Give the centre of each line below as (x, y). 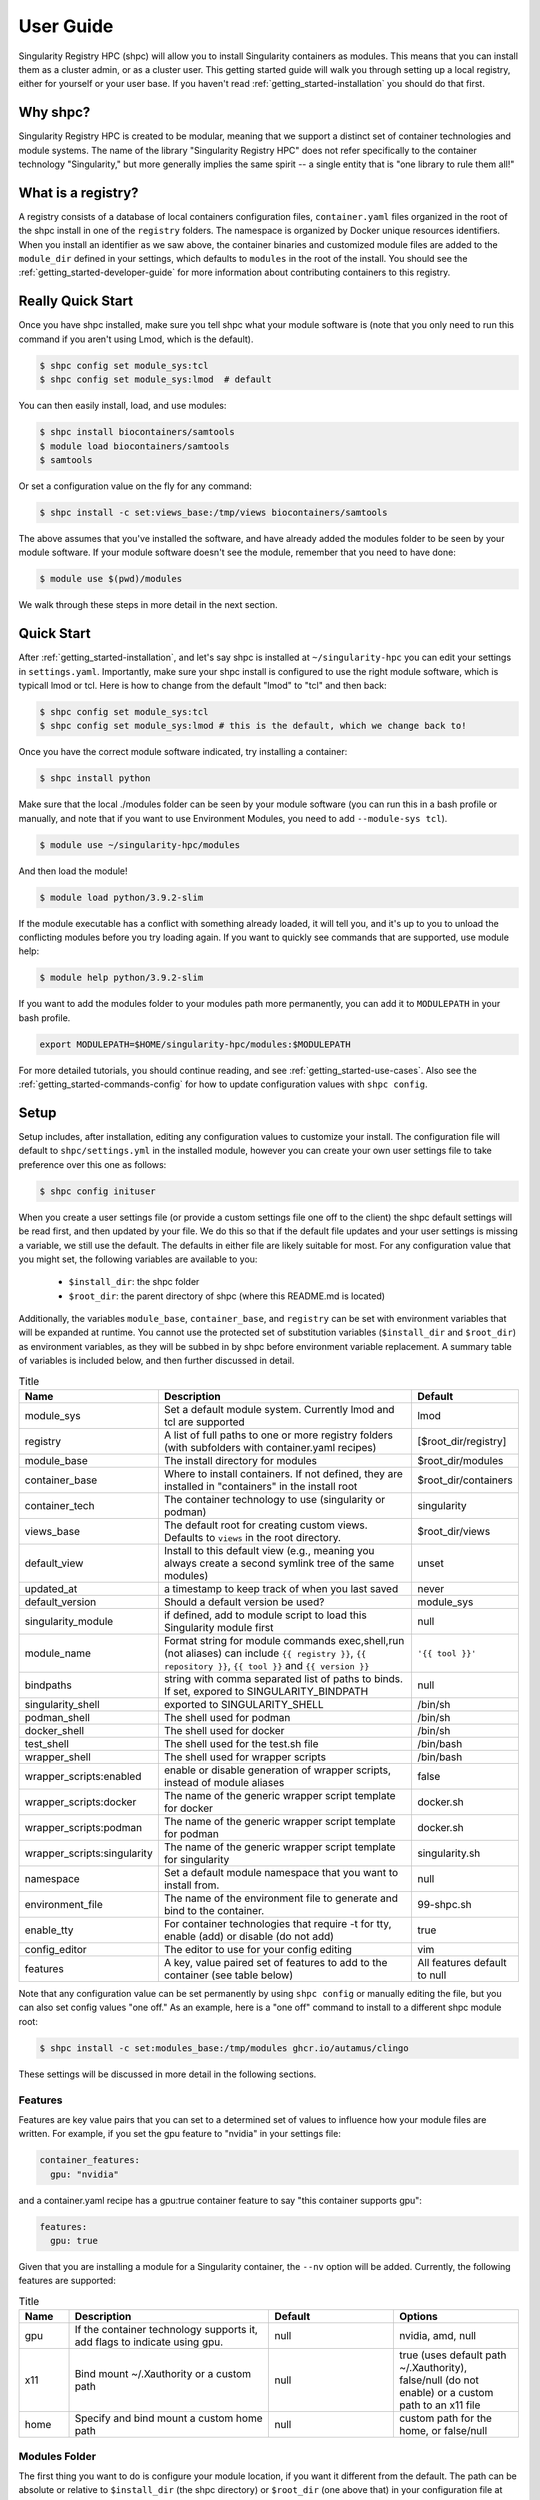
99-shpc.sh (444, 1904)
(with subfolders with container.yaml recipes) (270, 1447)
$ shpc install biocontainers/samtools (137, 432)
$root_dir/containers (465, 1480)
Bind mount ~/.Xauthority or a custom (163, 2374)
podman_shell (57, 1717)
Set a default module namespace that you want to (281, 1872)
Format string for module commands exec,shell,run (284, 1640)
